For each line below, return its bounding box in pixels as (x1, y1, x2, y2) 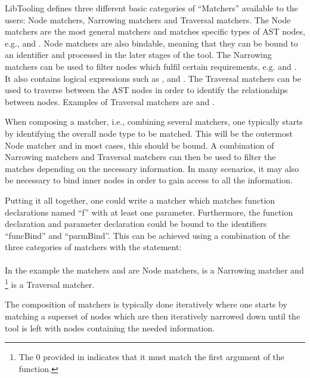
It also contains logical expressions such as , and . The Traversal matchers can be (5, 72, 301, 84)
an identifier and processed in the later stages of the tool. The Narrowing (5, 48, 272, 61)
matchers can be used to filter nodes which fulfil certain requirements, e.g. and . (5, 60, 297, 72)
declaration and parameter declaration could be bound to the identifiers (5, 217, 267, 230)
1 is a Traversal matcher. (5, 276, 95, 290)
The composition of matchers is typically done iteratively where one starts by (5, 298, 287, 311)
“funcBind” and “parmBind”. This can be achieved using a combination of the (5, 229, 290, 241)
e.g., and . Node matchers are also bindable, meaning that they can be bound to (5, 36, 298, 49)
